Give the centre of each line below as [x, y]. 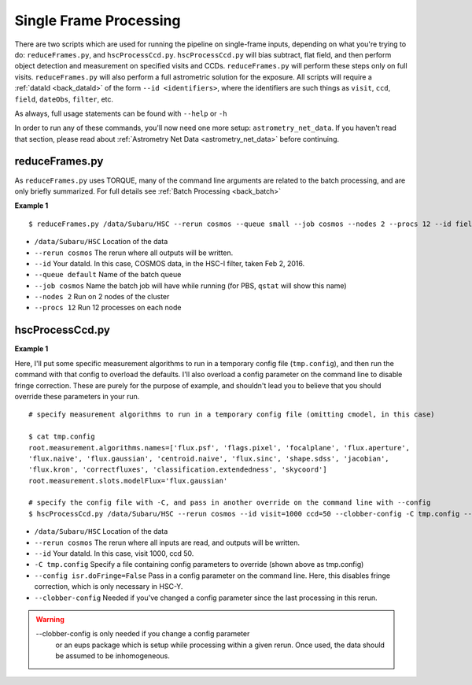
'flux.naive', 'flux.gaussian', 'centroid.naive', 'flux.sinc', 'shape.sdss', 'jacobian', [209, 458]
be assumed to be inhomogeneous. [113, 656]
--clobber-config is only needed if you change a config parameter [143, 634]
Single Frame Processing [98, 20]
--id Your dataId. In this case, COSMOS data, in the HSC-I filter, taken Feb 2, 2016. [170, 263]
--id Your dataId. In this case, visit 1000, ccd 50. [114, 554]
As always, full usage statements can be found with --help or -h [121, 113]
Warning [50, 619]
